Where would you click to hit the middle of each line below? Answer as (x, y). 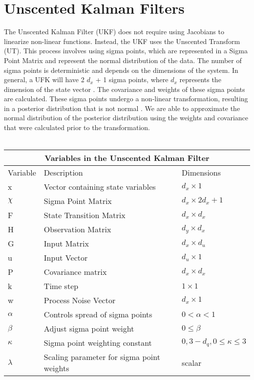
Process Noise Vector (80, 300)
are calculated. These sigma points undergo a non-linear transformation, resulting (126, 99)
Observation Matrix (77, 229)
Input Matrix (66, 244)
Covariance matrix (75, 272)
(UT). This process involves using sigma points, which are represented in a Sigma (126, 51)
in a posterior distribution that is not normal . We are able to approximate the (122, 108)
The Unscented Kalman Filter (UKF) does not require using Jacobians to (114, 32)
